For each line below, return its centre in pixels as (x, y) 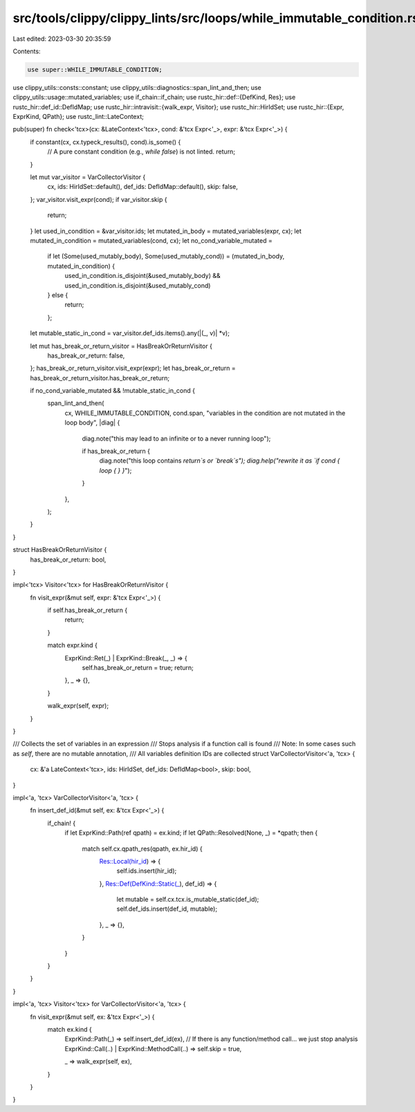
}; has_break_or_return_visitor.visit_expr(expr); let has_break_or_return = (133, 368)
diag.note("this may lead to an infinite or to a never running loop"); (176, 438)
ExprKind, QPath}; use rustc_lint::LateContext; (79, 117)
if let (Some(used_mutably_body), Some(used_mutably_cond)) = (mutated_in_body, (166, 257)
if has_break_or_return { (116, 451)
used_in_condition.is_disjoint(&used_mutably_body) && (142, 276)
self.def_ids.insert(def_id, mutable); (167, 909)
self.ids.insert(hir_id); (147, 871)
